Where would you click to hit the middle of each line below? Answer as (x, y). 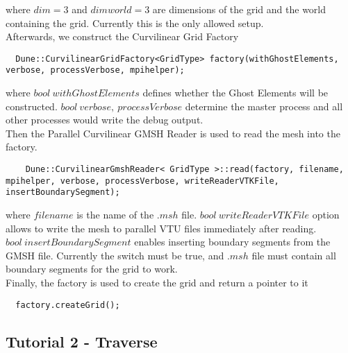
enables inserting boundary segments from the (232, 242)
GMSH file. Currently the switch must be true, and (115, 255)
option (326, 215)
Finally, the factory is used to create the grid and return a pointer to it (157, 282)
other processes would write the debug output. (105, 120)
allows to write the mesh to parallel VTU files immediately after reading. (161, 228)
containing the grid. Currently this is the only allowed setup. (135, 23)
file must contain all (294, 255)
